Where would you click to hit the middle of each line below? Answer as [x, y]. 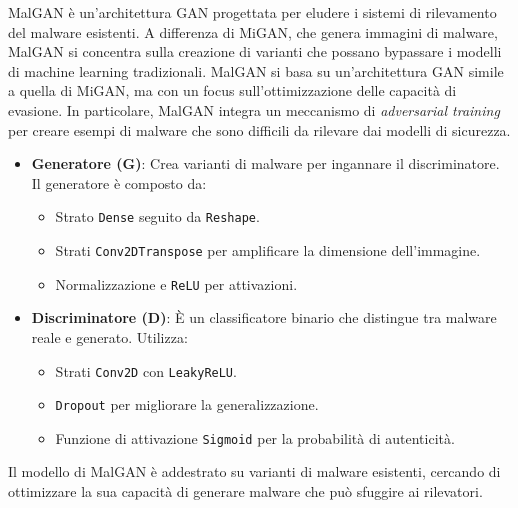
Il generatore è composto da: [119, 182]
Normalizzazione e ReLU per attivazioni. [176, 283]
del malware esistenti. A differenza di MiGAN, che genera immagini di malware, [253, 31]
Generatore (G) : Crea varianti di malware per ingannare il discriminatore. [265, 163]
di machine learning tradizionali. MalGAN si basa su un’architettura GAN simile [256, 70]
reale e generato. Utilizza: [109, 336]
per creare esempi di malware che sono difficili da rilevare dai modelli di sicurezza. [259, 129]
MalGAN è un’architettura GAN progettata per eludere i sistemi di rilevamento [252, 12]
